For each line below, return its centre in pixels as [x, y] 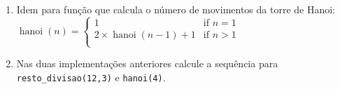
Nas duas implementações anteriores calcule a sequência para [147, 63]
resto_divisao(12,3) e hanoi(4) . [91, 77]
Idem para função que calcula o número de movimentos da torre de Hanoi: [176, 9]
